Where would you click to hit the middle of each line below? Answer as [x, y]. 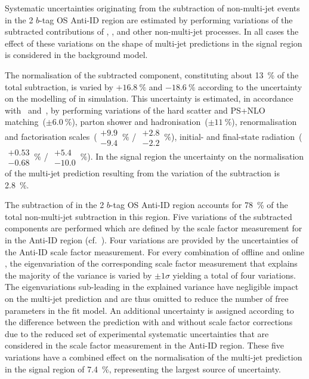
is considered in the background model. [76, 55]
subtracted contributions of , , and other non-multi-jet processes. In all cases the [152, 31]
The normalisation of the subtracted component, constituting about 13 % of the [152, 74]
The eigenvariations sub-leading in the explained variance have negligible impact [152, 287]
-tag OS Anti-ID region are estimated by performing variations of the [166, 19]
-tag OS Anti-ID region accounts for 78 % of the [199, 205]
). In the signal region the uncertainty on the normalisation [196, 156]
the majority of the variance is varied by [78, 275]
